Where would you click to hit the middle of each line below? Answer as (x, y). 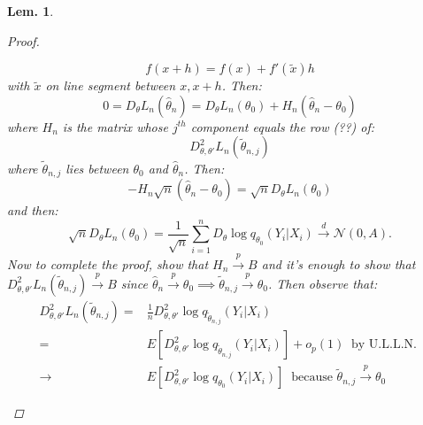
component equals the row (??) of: (283, 126)
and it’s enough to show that (338, 263)
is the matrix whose (115, 126)
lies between (97, 168)
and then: (33, 210)
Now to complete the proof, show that (108, 263)
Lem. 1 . (31, 11)
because (312, 378)
